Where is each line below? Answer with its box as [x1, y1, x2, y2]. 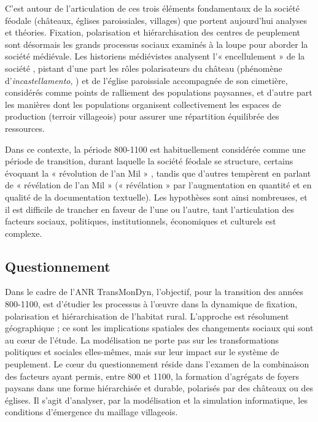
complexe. [5, 226, 42, 239]
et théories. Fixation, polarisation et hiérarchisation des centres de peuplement [5, 26, 301, 39]
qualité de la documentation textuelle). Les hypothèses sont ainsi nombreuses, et [5, 190, 308, 203]
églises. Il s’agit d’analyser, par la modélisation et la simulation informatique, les [5, 393, 308, 406]
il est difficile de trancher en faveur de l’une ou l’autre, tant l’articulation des [5, 202, 294, 215]
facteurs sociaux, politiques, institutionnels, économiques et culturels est [5, 215, 276, 228]
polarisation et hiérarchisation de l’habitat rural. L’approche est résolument [5, 309, 289, 322]
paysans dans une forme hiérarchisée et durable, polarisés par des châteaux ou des [5, 382, 314, 394]
